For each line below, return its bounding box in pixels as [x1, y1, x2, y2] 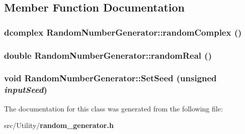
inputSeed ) [4, 83, 47, 96]
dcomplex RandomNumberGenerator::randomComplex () [4, 26, 242, 38]
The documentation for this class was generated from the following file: [4, 103, 223, 113]
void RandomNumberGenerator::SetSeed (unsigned [4, 72, 217, 84]
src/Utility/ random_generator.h [4, 120, 114, 130]
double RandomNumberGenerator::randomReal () [4, 49, 212, 61]
